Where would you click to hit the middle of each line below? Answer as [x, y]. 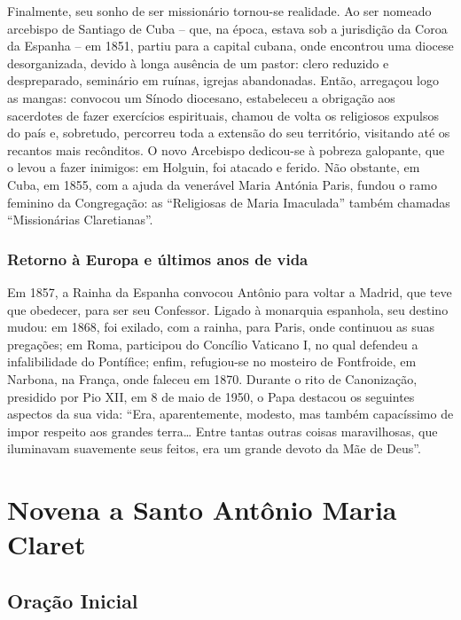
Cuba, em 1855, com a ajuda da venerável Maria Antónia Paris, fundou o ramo [223, 184]
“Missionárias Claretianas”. [80, 220]
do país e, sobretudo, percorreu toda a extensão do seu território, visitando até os [229, 133]
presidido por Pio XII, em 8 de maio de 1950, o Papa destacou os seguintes [211, 396]
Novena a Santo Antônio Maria [202, 510]
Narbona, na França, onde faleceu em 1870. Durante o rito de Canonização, [212, 378]
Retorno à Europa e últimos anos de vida [158, 259]
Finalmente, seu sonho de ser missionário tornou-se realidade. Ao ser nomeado [219, 11]
